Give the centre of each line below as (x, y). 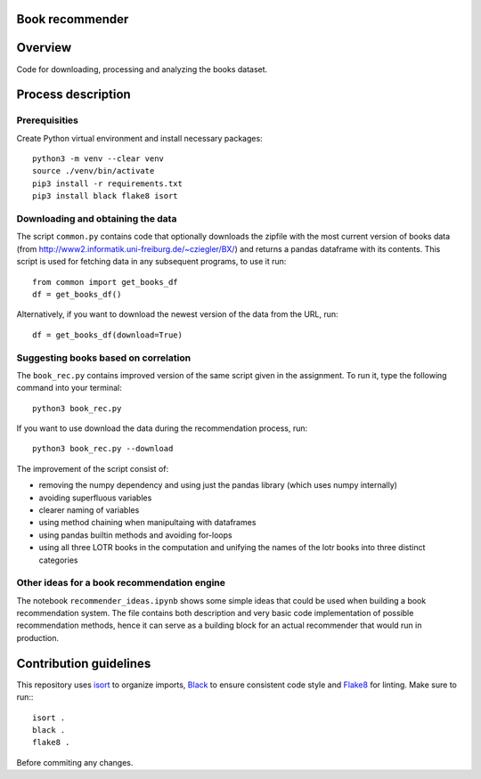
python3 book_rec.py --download (103, 449)
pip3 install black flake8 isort (105, 196)
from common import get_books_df (105, 282)
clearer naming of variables (89, 510)
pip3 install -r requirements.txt (107, 183)
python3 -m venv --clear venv (98, 159)
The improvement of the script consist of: (93, 468)
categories (58, 560)
